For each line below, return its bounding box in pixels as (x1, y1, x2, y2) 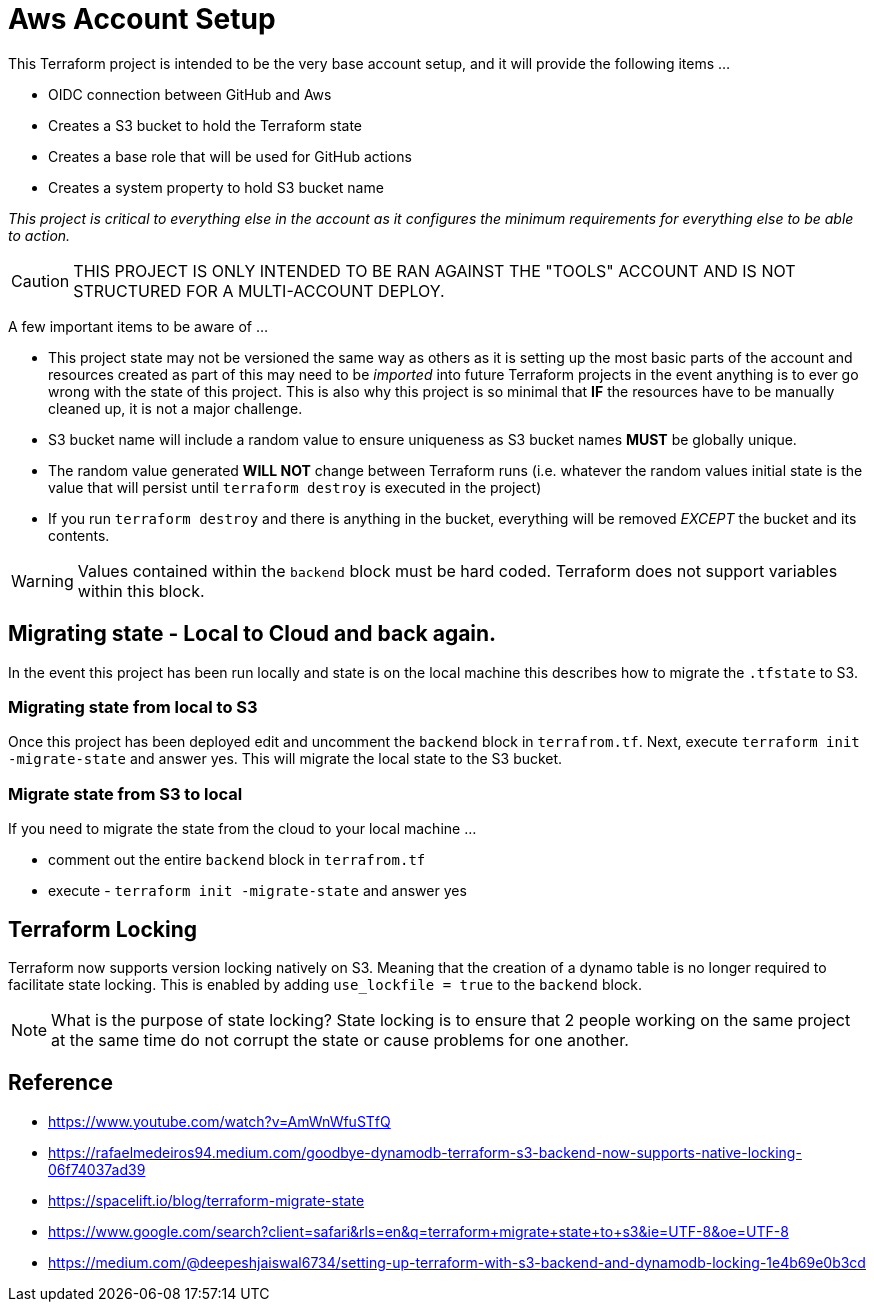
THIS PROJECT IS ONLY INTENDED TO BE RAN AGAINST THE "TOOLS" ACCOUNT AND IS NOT (73, 260, 796, 281)
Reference (8, 1070, 113, 1096)
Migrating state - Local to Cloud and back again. (8, 621, 497, 647)
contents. (48, 526, 110, 544)
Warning (11, 570, 74, 591)
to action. (8, 226, 71, 244)
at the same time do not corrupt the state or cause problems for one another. (51, 1029, 629, 1050)
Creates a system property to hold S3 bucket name (48, 178, 384, 196)
